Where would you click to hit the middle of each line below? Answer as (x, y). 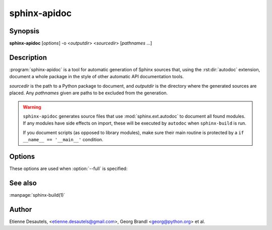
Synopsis (24, 31)
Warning (32, 107)
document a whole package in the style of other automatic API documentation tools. (96, 77)
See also (23, 183)
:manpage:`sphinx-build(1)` (37, 195)
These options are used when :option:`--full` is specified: (69, 168)
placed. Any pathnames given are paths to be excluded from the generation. (89, 93)
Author (21, 209)
